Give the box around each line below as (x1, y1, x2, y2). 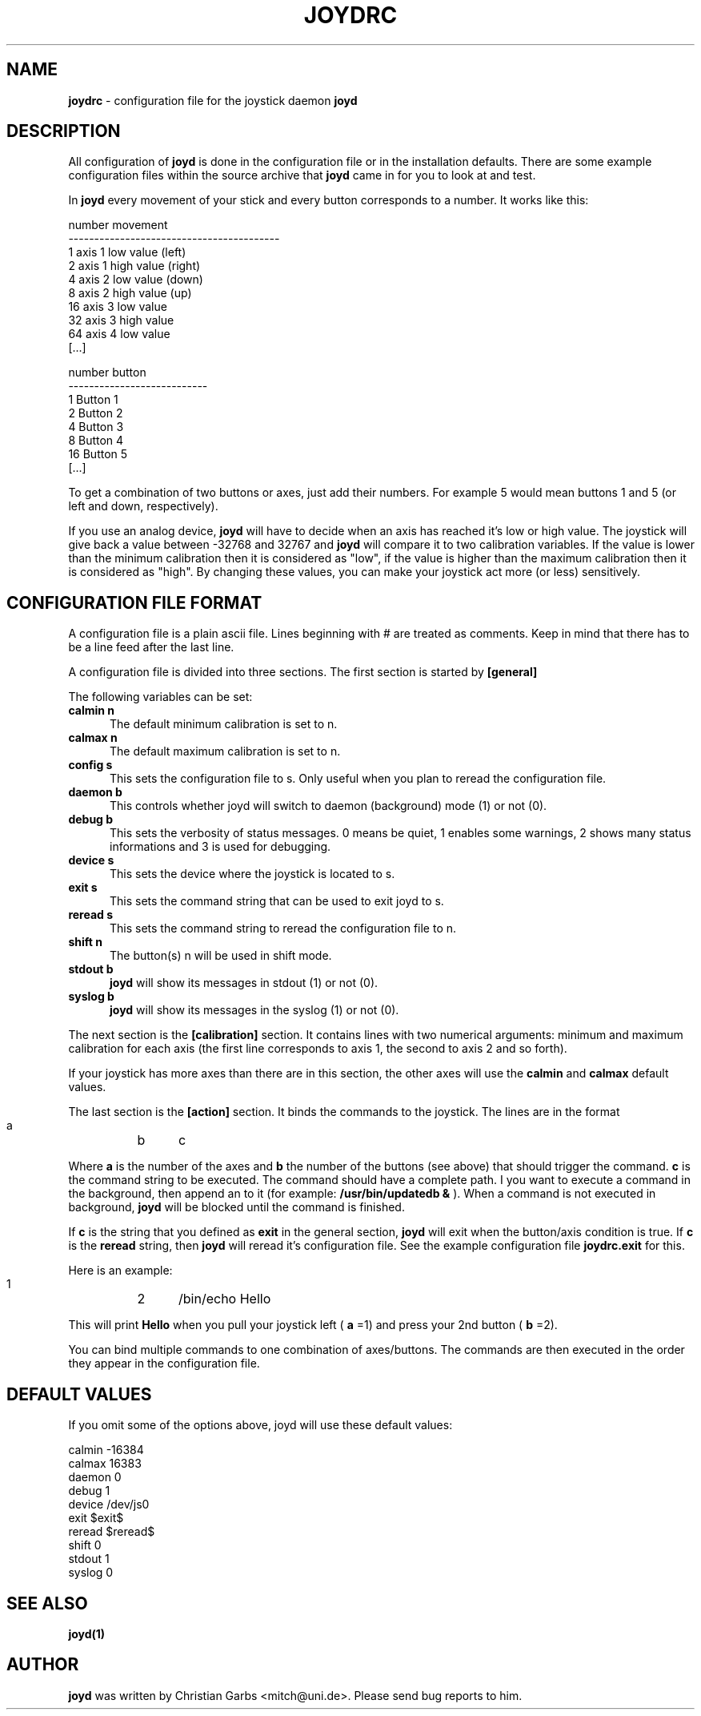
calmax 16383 (68, 1456, 142, 1471)
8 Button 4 (68, 433, 124, 448)
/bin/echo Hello (178, 1291, 271, 1307)
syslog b (68, 989, 114, 1004)
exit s (68, 880, 98, 895)
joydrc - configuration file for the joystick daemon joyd (68, 93, 358, 107)
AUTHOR (6, 1654, 79, 1675)
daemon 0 (68, 1470, 122, 1484)
